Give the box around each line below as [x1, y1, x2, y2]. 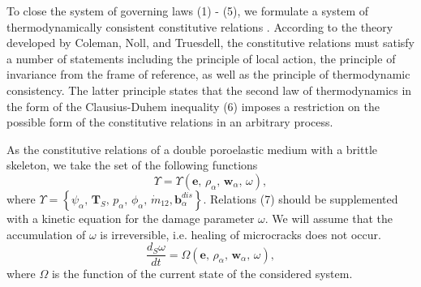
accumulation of [6, 225, 86, 242]
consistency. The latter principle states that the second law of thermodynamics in [6, 81, 412, 98]
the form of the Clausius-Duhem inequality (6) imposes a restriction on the [6, 97, 380, 114]
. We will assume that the [264, 209, 393, 226]
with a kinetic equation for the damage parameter [6, 209, 255, 226]
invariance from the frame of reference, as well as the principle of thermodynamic [6, 66, 410, 83]
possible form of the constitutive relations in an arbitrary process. [6, 114, 333, 131]
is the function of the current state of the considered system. [51, 265, 353, 282]
